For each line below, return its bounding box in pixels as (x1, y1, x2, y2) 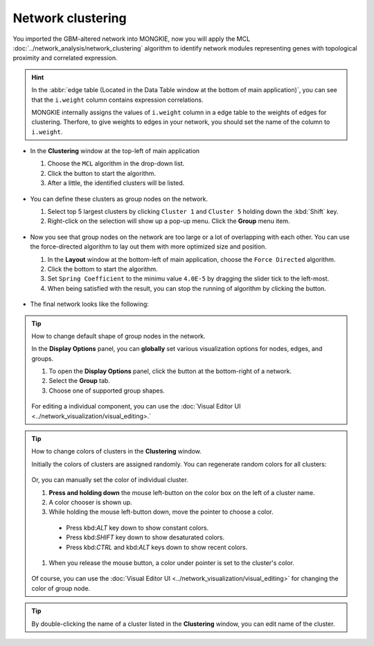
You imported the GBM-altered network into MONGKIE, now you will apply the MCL (12, 35, 251, 43)
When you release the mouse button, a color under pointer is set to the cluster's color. (48, 558, 294, 567)
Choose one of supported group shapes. (48, 386, 166, 395)
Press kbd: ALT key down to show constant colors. (66, 523, 209, 532)
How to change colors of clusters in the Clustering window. (31, 447, 202, 456)
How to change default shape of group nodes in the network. (31, 332, 206, 340)
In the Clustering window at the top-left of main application (30, 147, 200, 155)
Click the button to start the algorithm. (47, 169, 156, 177)
